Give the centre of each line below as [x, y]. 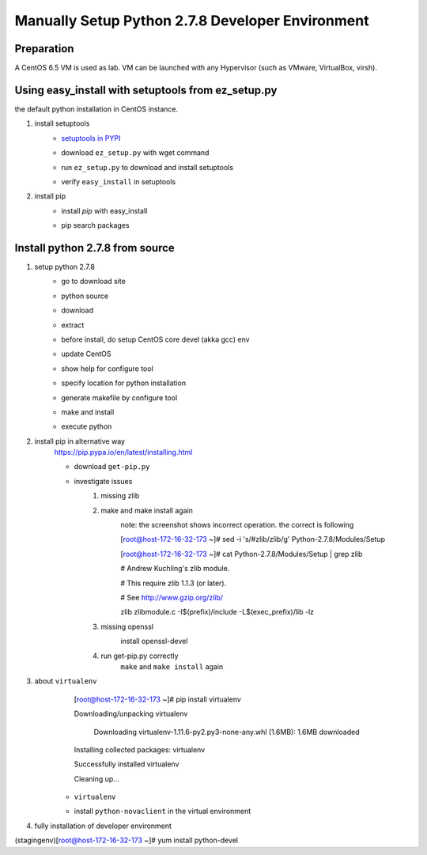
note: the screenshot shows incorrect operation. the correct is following [237, 525]
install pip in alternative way [80, 441]
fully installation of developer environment [103, 826]
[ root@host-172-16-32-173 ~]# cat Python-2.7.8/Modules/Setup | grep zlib [242, 554]
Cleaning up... [97, 778]
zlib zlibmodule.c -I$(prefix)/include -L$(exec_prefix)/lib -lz [217, 612]
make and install [88, 412]
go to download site [93, 282]
